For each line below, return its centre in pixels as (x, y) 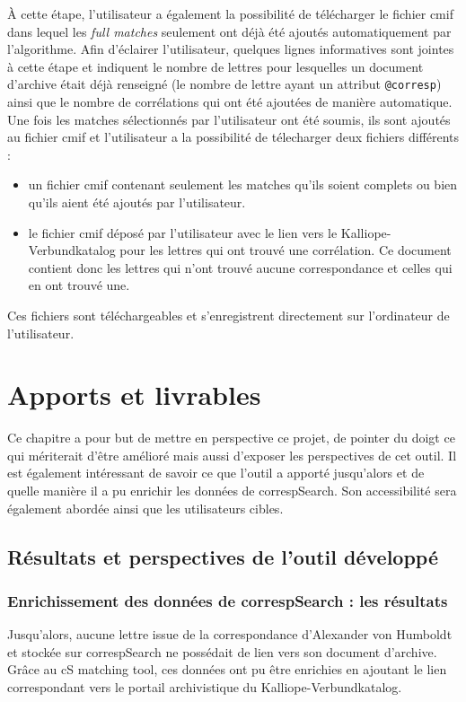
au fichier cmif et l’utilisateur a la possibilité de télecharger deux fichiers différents (233, 137)
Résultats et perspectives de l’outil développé (223, 556)
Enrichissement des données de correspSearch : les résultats (228, 600)
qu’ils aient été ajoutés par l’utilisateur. (137, 202)
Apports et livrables (134, 395)
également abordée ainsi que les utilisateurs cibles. (145, 508)
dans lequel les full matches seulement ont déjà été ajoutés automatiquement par (229, 31)
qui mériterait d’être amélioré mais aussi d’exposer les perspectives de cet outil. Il (232, 455)
